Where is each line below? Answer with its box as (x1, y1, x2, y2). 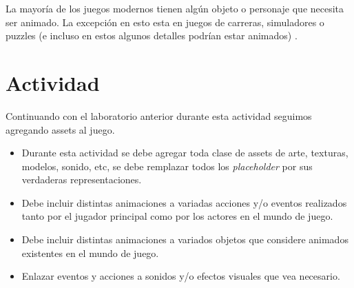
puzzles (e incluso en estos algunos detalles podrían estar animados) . (6, 28, 298, 43)
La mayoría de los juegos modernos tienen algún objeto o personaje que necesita (6, 1, 344, 15)
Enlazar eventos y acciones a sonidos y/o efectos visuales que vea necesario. (21, 269, 340, 283)
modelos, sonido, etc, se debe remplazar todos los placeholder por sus (21, 158, 313, 173)
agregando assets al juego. (6, 122, 115, 136)
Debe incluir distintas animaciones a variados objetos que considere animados (21, 232, 348, 247)
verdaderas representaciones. (21, 172, 142, 187)
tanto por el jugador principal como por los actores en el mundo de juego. (21, 209, 333, 223)
